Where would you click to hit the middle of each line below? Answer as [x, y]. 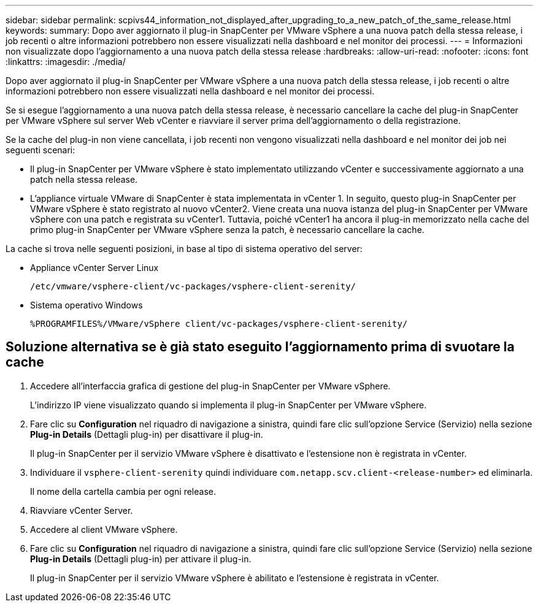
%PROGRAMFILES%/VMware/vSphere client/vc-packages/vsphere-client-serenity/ [219, 324]
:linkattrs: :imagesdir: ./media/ [66, 62]
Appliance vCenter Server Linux [94, 268]
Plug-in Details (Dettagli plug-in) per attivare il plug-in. [141, 559]
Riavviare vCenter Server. [82, 510]
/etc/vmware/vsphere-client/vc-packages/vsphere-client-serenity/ [193, 286]
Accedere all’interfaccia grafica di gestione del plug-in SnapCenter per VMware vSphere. [210, 386]
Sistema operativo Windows [86, 305]
